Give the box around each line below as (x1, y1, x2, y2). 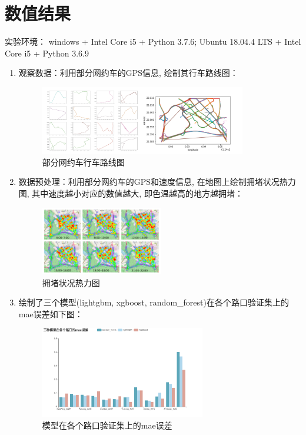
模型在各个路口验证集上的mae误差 (42, 419, 172, 431)
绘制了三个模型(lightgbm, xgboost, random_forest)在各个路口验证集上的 (18, 296, 289, 308)
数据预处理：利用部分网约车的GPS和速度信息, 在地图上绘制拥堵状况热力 (18, 175, 296, 188)
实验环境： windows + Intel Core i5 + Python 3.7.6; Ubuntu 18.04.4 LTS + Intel (5, 35, 301, 48)
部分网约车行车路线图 (42, 155, 125, 168)
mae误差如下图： (18, 307, 83, 320)
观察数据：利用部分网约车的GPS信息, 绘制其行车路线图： (18, 67, 238, 79)
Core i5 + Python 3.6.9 (5, 47, 89, 59)
